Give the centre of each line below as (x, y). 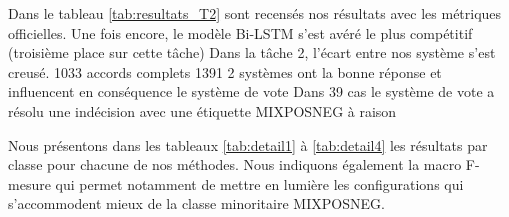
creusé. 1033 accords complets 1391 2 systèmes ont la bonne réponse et (225, 71)
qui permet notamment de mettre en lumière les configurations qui (259, 183)
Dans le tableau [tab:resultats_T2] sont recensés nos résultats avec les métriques (255, 13)
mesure (29, 183)
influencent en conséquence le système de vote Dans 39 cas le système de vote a (251, 91)
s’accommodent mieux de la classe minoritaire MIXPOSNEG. (196, 203)
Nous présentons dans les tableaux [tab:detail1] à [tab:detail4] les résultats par (248, 144)
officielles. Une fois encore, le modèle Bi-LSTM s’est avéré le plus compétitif (240, 32)
